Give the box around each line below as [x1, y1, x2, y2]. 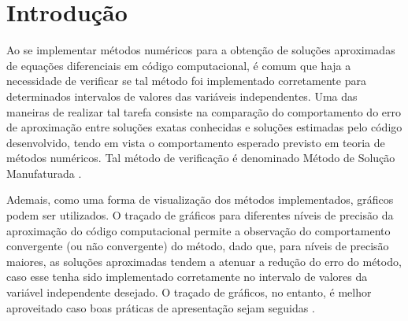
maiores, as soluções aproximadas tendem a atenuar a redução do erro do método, [6, 253, 402, 269]
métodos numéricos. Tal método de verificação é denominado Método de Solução [6, 149, 395, 166]
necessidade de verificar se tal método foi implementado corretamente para [6, 72, 366, 89]
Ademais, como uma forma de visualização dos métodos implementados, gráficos [6, 191, 394, 208]
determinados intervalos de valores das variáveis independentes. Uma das [6, 87, 358, 104]
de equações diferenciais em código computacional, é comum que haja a [6, 57, 351, 73]
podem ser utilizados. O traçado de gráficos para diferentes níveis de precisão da [6, 207, 394, 223]
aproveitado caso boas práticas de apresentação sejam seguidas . [6, 299, 315, 315]
